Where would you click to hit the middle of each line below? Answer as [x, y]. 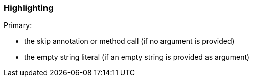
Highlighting [29, 8]
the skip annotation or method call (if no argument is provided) [129, 41]
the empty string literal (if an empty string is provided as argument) [137, 57]
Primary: [18, 25]
